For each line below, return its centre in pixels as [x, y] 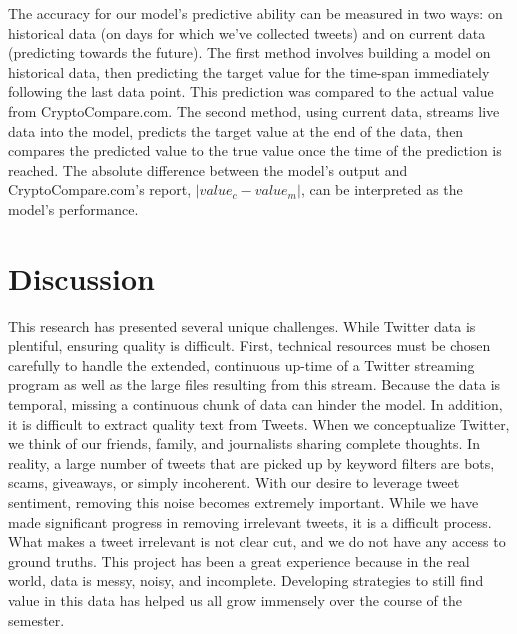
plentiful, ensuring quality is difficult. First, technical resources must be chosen [249, 345]
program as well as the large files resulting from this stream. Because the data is [254, 384]
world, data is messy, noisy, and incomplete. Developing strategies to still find [246, 580]
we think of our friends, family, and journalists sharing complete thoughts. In [244, 443]
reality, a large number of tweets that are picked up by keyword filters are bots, [251, 462]
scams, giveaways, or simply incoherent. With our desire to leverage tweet [234, 482]
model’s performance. [73, 208]
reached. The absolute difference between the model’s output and [208, 169]
